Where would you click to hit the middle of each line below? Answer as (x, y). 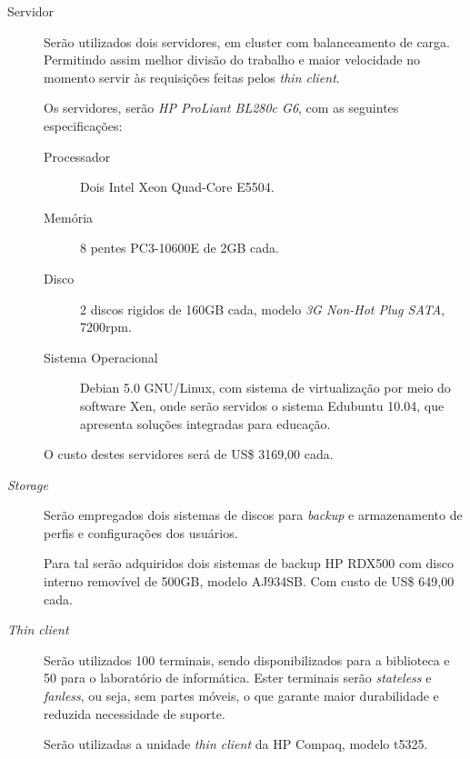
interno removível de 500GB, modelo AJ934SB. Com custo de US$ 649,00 (249, 581)
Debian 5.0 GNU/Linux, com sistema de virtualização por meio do (265, 388)
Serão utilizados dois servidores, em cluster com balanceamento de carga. (247, 41)
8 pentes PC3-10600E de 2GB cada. (180, 248)
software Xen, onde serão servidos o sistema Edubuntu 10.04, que (262, 405)
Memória (69, 217)
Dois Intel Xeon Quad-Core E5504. (177, 187)
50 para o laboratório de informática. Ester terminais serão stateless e (238, 678)
